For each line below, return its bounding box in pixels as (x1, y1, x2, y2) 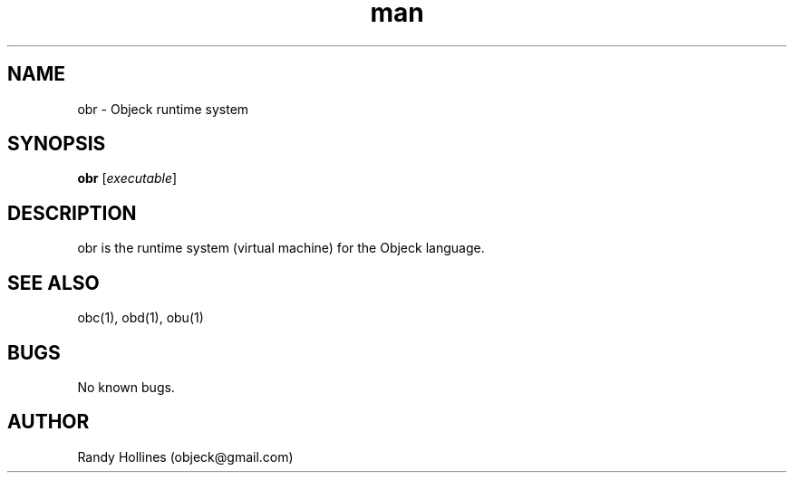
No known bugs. (77, 379, 175, 395)
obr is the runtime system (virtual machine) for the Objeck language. (77, 240, 485, 256)
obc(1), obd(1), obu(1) (77, 310, 204, 326)
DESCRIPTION (7, 201, 137, 225)
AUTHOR (7, 410, 90, 434)
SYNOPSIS (7, 132, 106, 156)
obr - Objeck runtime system (77, 101, 249, 117)
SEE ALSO (7, 271, 100, 294)
